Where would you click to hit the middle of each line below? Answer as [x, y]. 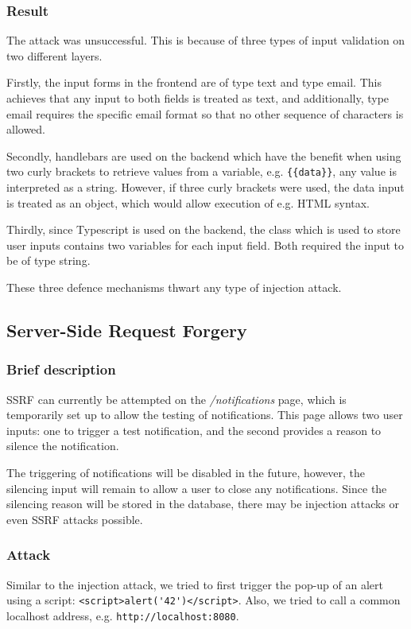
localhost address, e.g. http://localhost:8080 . [123, 615]
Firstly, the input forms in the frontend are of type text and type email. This [194, 82]
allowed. [26, 129]
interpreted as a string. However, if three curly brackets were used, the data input [205, 187]
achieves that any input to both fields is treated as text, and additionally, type [198, 98]
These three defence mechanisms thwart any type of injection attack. [174, 287]
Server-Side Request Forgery [127, 330]
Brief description [61, 369]
